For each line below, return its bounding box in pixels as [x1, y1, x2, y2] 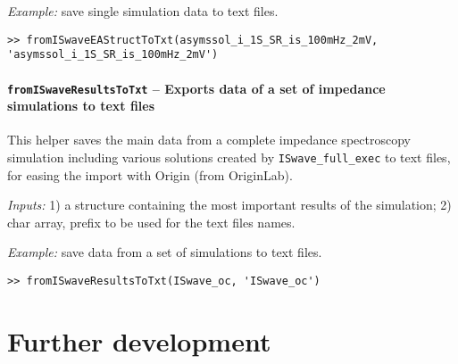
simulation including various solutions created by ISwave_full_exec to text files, [7, 147, 451, 166]
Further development [7, 322, 271, 359]
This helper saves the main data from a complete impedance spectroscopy [7, 130, 411, 149]
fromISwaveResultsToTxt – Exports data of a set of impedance [7, 79, 386, 97]
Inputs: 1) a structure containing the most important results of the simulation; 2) [7, 195, 452, 214]
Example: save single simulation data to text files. [7, 2, 279, 20]
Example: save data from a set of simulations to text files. [7, 243, 322, 261]
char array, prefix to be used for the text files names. [7, 212, 296, 231]
